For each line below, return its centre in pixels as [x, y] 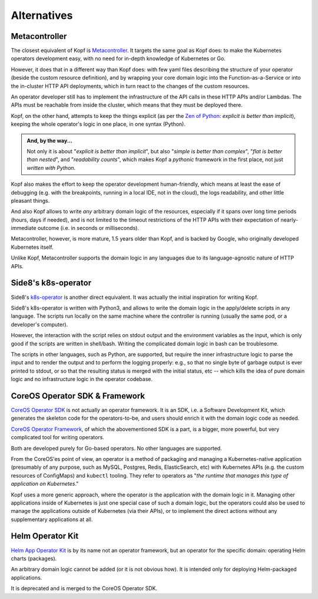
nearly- [289, 220]
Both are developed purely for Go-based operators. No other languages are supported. [116, 448]
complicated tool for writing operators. [57, 437]
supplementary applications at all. [52, 519]
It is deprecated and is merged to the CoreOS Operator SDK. [84, 588]
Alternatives [42, 15]
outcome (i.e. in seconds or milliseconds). [88, 228]
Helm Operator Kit [45, 536]
